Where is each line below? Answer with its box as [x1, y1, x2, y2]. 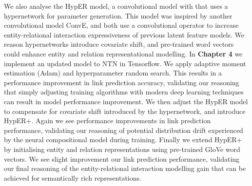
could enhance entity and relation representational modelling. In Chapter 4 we [4, 48, 243, 58]
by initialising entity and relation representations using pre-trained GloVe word [4, 144, 240, 154]
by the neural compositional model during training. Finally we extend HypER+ [4, 134, 242, 145]
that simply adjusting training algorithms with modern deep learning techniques [4, 87, 244, 97]
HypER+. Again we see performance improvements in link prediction [4, 115, 211, 126]
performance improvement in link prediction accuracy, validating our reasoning [4, 77, 239, 87]
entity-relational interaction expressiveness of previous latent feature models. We [4, 29, 244, 39]
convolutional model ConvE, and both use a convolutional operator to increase [4, 20, 239, 30]
